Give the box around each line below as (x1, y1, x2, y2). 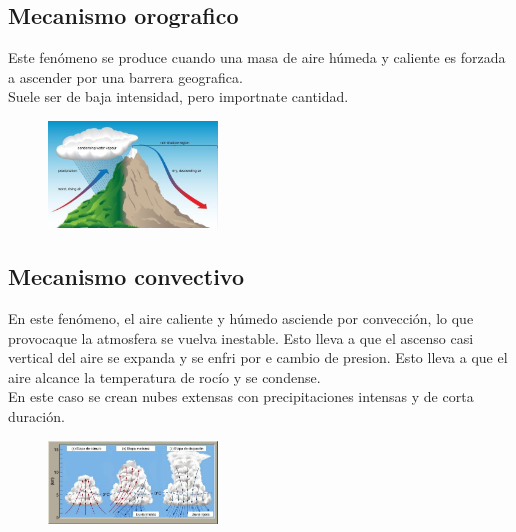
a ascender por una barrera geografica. (8, 66, 243, 87)
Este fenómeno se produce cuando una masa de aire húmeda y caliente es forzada (8, 47, 506, 68)
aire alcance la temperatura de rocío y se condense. (8, 366, 321, 387)
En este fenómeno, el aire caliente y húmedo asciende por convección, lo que (8, 308, 474, 329)
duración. (8, 406, 65, 426)
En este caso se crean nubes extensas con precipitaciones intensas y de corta (8, 386, 474, 407)
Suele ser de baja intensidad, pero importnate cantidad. (8, 86, 349, 107)
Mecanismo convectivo (8, 261, 245, 292)
